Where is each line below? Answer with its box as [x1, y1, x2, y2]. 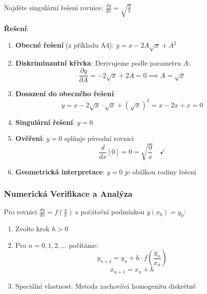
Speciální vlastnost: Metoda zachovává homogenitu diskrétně [15, 280, 196, 291]
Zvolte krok [15, 223, 50, 233]
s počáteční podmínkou [75, 207, 145, 217]
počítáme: [69, 240, 98, 250]
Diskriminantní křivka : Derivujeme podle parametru [15, 57, 181, 68]
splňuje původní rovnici [64, 133, 134, 143]
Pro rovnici [4, 207, 37, 217]
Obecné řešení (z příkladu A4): [15, 40, 114, 50]
